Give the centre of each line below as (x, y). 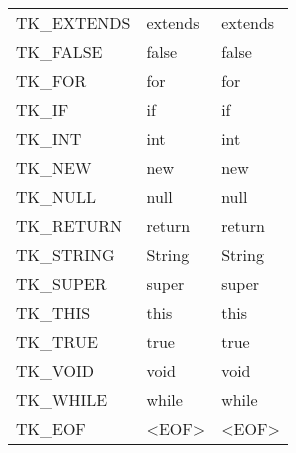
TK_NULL (56, 196)
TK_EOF (51, 428)
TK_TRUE (57, 341)
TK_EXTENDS (73, 22)
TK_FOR (51, 80)
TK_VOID (55, 370)
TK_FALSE (59, 51)
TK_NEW (54, 167)
